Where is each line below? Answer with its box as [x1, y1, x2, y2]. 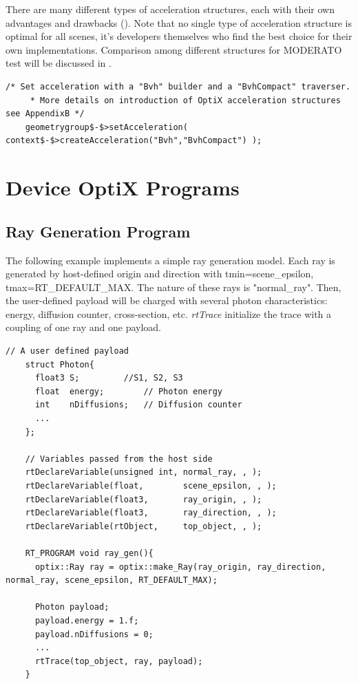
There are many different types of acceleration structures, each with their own [6, 2, 335, 16]
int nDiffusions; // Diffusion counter [34, 400, 242, 410]
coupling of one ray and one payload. [6, 320, 162, 334]
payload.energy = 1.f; [34, 615, 139, 626]
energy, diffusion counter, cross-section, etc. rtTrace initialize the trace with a [6, 306, 332, 321]
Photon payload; [34, 602, 109, 612]
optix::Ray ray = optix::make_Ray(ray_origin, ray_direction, [34, 562, 326, 572]
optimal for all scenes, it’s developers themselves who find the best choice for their [6, 29, 352, 43]
